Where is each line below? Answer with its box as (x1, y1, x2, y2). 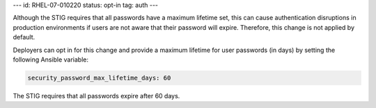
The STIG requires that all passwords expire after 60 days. (13, 91, 180, 100)
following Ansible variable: (13, 55, 88, 64)
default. (13, 33, 36, 42)
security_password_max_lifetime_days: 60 (27, 73, 171, 82)
